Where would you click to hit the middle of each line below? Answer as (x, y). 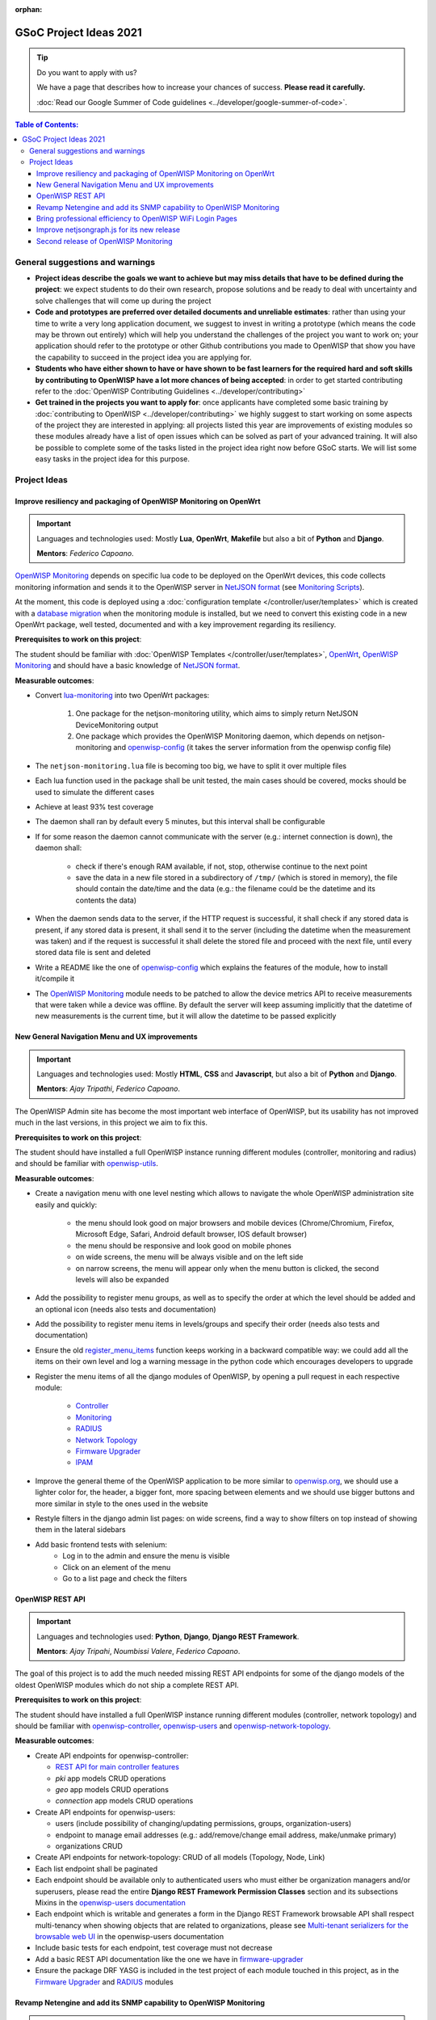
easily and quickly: (66, 1205)
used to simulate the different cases (95, 792)
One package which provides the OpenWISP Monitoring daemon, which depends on (215, 736)
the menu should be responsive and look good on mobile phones (184, 1245)
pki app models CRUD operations (111, 1778)
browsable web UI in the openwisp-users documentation (130, 1937)
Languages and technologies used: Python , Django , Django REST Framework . (168, 1636)
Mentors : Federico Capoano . (85, 553)
